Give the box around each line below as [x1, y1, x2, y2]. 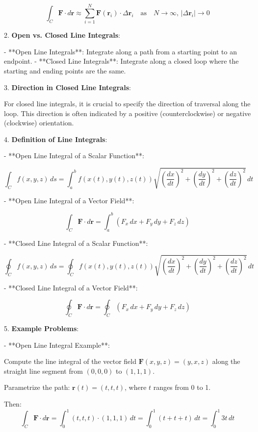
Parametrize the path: [4, 382, 70, 392]
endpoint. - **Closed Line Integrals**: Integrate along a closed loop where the [4, 56, 239, 66]
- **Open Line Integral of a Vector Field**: [4, 195, 134, 205]
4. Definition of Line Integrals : [4, 134, 107, 144]
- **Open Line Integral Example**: [4, 339, 110, 350]
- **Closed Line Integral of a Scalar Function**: [4, 238, 148, 248]
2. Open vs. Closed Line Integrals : [4, 30, 120, 40]
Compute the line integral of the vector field [4, 356, 136, 366]
